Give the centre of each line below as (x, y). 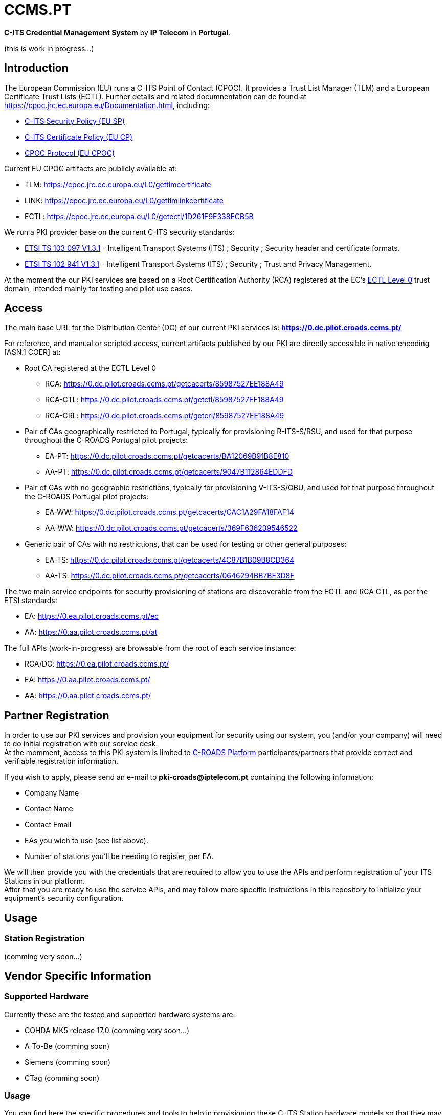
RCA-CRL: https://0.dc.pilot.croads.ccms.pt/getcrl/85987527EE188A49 (165, 416)
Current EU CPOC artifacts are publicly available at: (91, 168)
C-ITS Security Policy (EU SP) (75, 121)
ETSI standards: (31, 601)
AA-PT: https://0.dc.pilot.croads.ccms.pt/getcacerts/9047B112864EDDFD (169, 472)
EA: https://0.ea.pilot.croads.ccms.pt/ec (92, 616)
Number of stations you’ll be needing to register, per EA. (119, 856)
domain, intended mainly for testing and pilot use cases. (98, 288)
